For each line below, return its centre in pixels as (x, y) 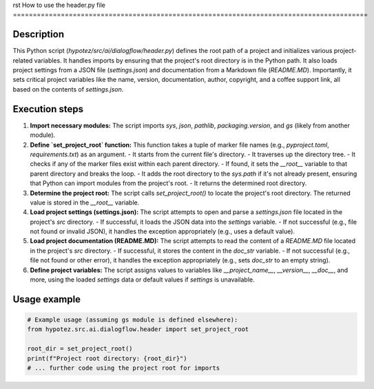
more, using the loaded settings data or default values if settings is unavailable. (142, 280)
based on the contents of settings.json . (68, 89)
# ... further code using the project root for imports (124, 368)
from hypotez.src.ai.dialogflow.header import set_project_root (138, 329)
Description (39, 34)
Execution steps (48, 109)
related (23, 60)
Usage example (47, 299)
